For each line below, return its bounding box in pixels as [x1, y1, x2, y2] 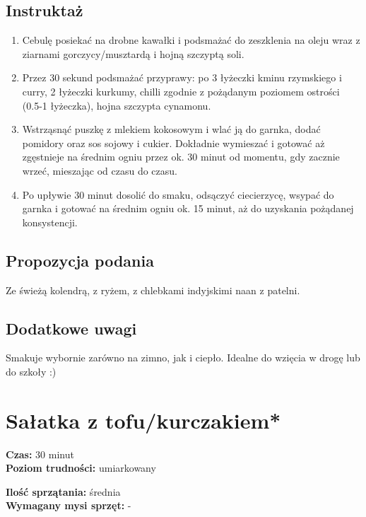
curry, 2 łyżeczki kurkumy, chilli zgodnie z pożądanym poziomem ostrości [22, 83, 340, 98]
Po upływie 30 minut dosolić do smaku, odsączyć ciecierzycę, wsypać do [22, 187, 334, 202]
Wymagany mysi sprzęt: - [6, 498, 131, 513]
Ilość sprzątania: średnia [6, 484, 121, 499]
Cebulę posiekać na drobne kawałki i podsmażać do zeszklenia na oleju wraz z [22, 33, 360, 47]
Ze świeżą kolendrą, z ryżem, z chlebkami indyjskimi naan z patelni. [6, 282, 300, 297]
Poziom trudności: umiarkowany [6, 460, 156, 475]
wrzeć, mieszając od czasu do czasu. [22, 163, 177, 178]
